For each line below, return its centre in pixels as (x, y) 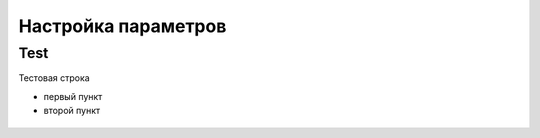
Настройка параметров (122, 26)
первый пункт (73, 96)
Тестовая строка (54, 78)
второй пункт (72, 111)
